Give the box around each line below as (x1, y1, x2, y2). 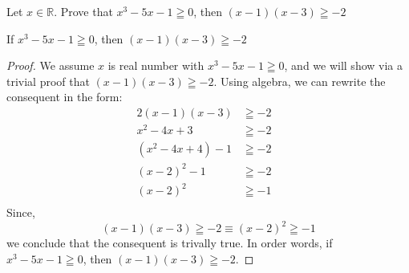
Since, (6, 204, 35, 221)
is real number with (107, 57, 204, 74)
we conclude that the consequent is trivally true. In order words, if (6, 234, 333, 251)
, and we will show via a (284, 57, 403, 74)
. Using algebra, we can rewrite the (213, 72, 386, 89)
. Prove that (54, 3, 113, 19)
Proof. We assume (6, 57, 95, 74)
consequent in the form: (6, 88, 123, 105)
